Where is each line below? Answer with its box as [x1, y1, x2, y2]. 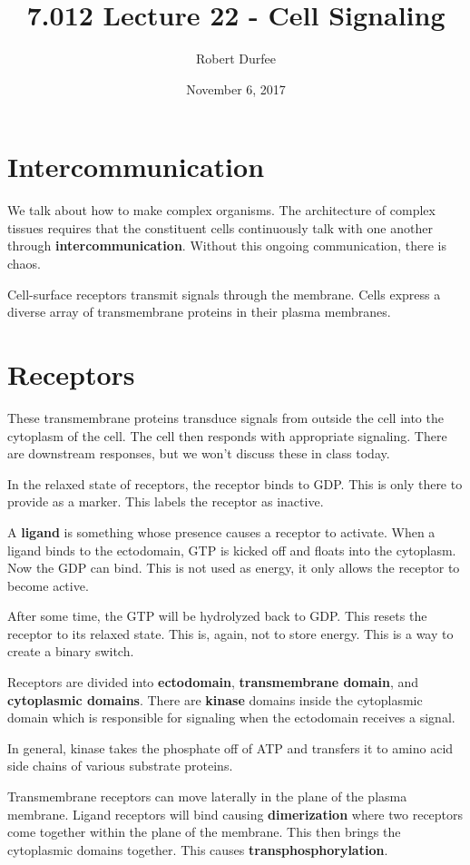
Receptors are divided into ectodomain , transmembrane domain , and [7, 673, 419, 692]
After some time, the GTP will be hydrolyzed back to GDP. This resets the [7, 606, 427, 625]
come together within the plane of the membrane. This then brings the [7, 822, 401, 841]
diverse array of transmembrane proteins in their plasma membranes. [7, 302, 391, 321]
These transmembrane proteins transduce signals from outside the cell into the [7, 408, 444, 427]
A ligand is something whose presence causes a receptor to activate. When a [7, 522, 436, 541]
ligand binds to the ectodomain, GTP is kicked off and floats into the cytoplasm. [7, 540, 456, 559]
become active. [7, 575, 89, 595]
